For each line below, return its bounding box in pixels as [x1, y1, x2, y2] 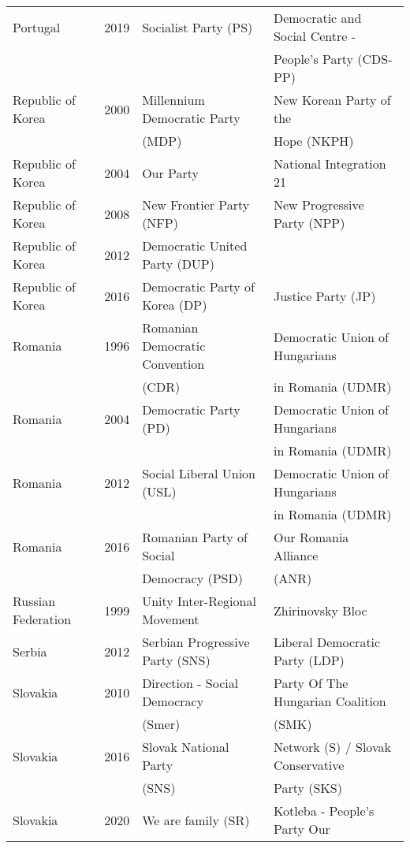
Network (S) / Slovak [273, 738, 391, 756]
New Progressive [273, 195, 364, 214]
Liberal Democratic [273, 633, 381, 651]
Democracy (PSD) [142, 569, 243, 587]
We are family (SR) [142, 810, 250, 829]
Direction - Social [142, 674, 239, 692]
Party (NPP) [273, 214, 345, 232]
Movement [142, 610, 199, 628]
